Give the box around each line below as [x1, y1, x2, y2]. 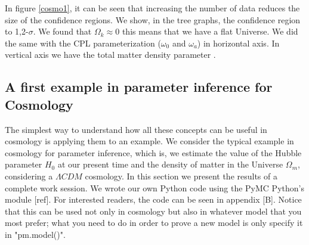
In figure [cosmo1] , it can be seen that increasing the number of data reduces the [5, 2, 300, 14]
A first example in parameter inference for [5, 77, 273, 96]
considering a [5, 169, 53, 182]
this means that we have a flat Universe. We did [122, 25, 298, 38]
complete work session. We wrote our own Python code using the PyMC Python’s [5, 181, 304, 194]
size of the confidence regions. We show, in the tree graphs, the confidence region [5, 13, 301, 26]
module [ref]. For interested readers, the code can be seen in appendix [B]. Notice [5, 193, 302, 206]
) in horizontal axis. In [197, 36, 280, 49]
